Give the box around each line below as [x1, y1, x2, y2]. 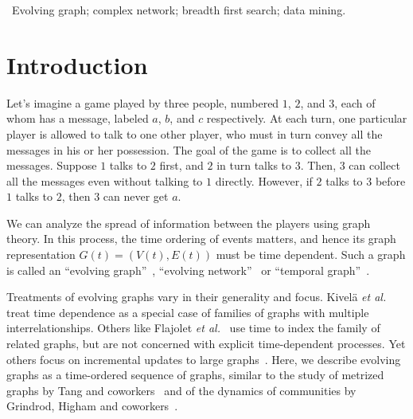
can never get [103, 188, 169, 205]
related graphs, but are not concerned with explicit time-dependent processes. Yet [6, 335, 406, 352]
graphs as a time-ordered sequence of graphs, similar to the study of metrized [6, 366, 384, 383]
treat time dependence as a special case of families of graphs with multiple [6, 303, 369, 320]
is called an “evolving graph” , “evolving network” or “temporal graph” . [6, 261, 370, 278]
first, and [159, 157, 204, 174]
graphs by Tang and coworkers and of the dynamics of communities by [6, 382, 357, 398]
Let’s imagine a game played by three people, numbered [6, 94, 279, 111]
